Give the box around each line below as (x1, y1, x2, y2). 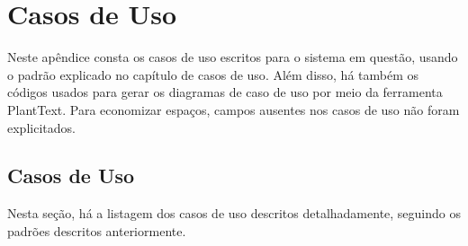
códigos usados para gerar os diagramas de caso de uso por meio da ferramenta (7, 83, 443, 101)
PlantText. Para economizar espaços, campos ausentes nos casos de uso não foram (7, 100, 460, 119)
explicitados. (7, 118, 76, 136)
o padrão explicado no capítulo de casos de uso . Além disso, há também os (7, 65, 419, 83)
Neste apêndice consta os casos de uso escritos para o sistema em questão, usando (7, 48, 458, 66)
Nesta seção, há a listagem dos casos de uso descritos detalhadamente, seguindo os (7, 204, 462, 223)
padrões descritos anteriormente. (7, 221, 186, 240)
